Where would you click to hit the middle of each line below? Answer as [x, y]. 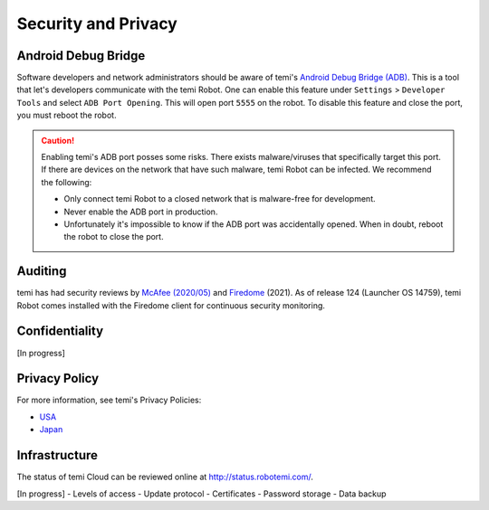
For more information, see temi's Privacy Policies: [109, 400]
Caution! [58, 140]
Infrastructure [58, 455]
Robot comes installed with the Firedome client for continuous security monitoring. [171, 305]
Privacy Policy [58, 378]
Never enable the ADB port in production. [141, 212]
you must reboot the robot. [67, 115]
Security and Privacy [97, 24]
